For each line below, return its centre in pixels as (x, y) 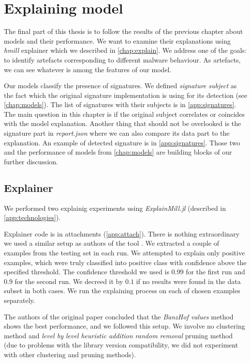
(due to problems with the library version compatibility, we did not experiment (121, 345)
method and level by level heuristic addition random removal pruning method (118, 335)
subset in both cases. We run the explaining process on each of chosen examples (122, 291)
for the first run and (215, 272)
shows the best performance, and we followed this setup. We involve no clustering (125, 326)
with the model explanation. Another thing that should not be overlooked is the (123, 123)
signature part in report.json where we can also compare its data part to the (117, 133)
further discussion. (31, 161)
